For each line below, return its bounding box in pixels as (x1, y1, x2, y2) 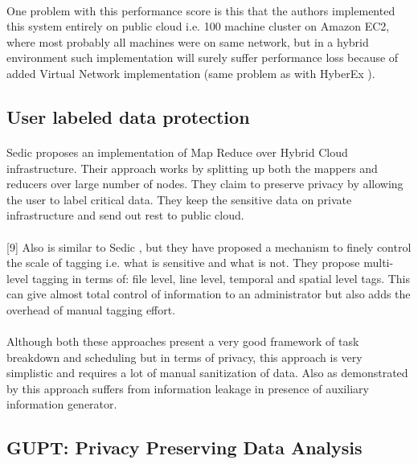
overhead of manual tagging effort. (6, 301, 176, 318)
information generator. (6, 396, 117, 413)
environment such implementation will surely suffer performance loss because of (6, 49, 399, 66)
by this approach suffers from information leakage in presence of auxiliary (6, 380, 369, 396)
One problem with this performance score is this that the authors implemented (6, 2, 395, 18)
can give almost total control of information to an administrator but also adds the (6, 285, 411, 302)
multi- (363, 254, 394, 271)
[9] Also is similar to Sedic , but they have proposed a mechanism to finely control (6, 238, 412, 255)
